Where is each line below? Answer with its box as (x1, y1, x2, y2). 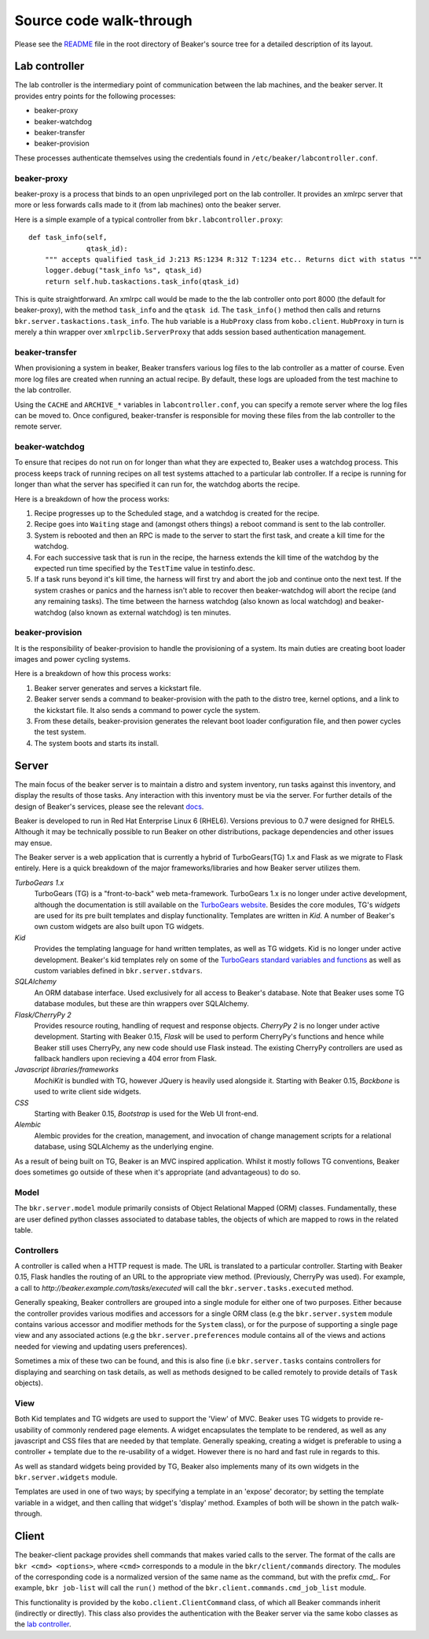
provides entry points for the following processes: (14, 91, 176, 101)
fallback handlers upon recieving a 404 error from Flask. (34, 1054, 218, 1064)
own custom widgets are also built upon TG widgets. (34, 922, 204, 932)
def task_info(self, (28, 233, 108, 242)
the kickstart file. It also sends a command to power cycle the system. (34, 705, 261, 715)
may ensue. (14, 838, 53, 847)
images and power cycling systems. (14, 655, 131, 664)
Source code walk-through (14, 12, 192, 29)
